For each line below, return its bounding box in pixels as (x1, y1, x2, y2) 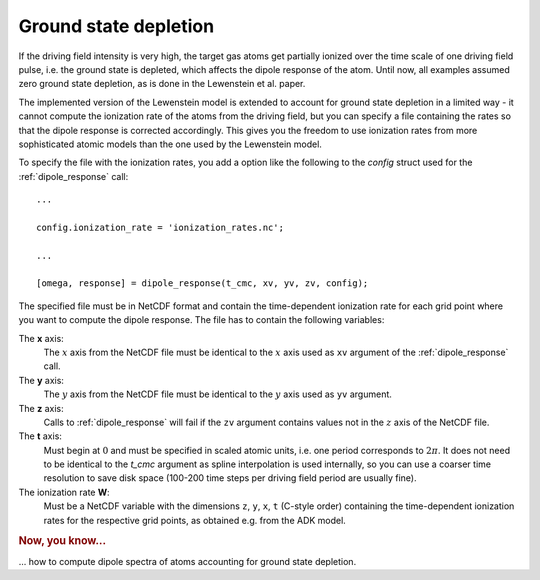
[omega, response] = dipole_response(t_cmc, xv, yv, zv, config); (36, 278, 369, 289)
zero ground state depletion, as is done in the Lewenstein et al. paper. (18, 78, 306, 90)
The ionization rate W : (18, 486, 110, 498)
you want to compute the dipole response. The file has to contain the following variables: (18, 314, 385, 326)
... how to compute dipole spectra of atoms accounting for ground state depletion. (18, 555, 357, 567)
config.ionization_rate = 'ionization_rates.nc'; (36, 221, 285, 233)
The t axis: (18, 430, 62, 442)
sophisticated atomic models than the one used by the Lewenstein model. (18, 138, 322, 150)
